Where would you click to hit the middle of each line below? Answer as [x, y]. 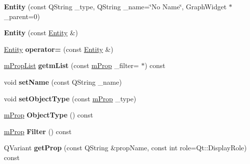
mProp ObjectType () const [49, 115]
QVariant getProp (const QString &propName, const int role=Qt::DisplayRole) [125, 148]
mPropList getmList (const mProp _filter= [71, 65]
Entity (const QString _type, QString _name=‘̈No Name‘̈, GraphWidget [115, 6]
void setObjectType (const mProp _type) [70, 98]
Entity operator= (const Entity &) [59, 49]
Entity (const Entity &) [41, 33]
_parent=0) [22, 16]
